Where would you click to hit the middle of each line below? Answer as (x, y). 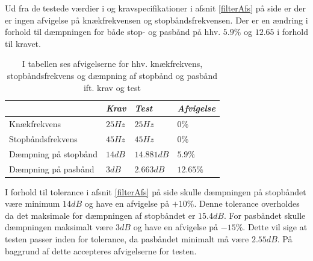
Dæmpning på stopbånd (53, 153)
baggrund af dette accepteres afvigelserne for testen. (101, 250)
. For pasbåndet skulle (265, 215)
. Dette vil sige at (275, 227)
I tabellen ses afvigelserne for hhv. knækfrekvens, (112, 64)
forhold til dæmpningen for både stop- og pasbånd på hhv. (113, 32)
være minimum (33, 203)
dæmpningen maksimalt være (59, 227)
